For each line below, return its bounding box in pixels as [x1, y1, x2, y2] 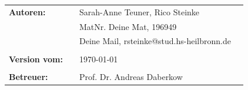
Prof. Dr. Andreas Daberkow [79, 70, 183, 82]
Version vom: [9, 52, 63, 65]
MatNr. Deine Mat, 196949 [79, 20, 177, 32]
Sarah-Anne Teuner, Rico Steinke [79, 5, 200, 18]
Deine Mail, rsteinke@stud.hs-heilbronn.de [79, 35, 231, 47]
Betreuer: [9, 70, 48, 82]
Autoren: [9, 5, 46, 18]
